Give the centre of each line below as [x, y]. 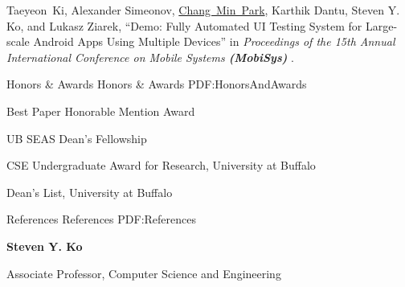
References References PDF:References [102, 219]
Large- [381, 25]
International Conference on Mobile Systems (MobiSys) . [150, 57]
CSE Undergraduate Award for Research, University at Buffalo [161, 165]
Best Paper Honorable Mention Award [101, 111]
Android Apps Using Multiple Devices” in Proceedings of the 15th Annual [214, 41]
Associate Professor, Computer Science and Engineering [144, 273]
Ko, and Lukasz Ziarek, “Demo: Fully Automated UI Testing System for [184, 25]
